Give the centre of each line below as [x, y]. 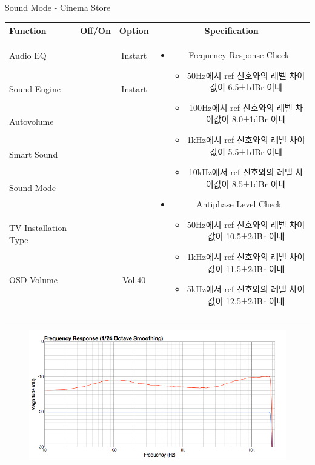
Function [28, 31]
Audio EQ [28, 55]
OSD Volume [33, 279]
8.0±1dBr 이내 [259, 119]
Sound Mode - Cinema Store [58, 7]
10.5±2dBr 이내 [255, 236]
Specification [231, 31]
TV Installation [38, 227]
